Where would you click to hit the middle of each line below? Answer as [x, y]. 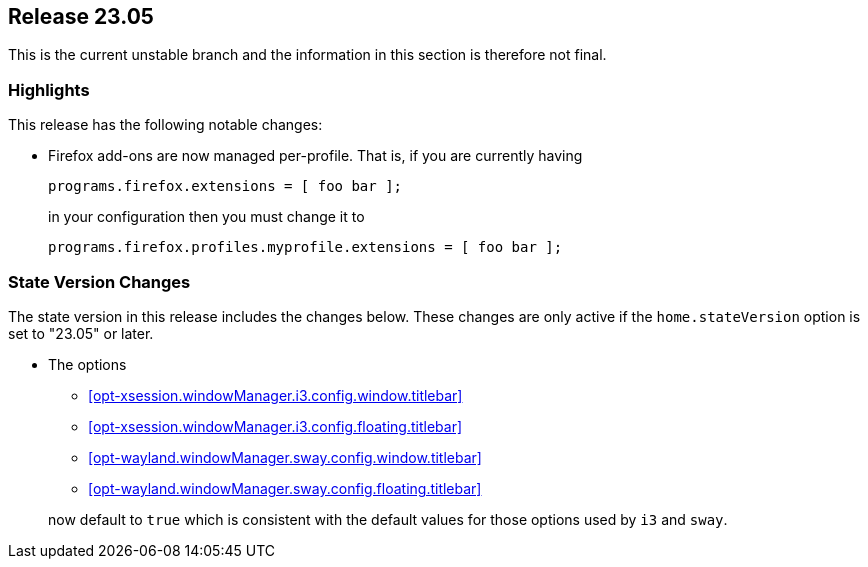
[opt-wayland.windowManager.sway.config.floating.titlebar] [285, 488]
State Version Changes [99, 281]
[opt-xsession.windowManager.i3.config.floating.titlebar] [275, 426]
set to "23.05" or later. [81, 333]
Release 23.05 [81, 16]
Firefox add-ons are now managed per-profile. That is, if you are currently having [315, 156]
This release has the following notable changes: [165, 125]
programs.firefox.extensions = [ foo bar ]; [225, 186]
